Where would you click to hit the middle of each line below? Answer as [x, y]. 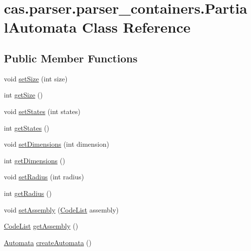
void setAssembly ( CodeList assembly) [61, 209]
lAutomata [40, 27]
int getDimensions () [35, 160]
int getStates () [27, 127]
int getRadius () [28, 193]
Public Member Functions [71, 58]
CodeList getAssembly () [41, 226]
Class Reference [136, 27]
